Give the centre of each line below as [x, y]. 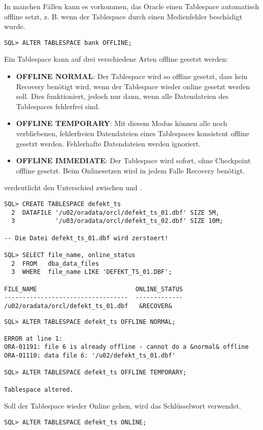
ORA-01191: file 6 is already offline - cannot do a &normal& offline [126, 347]
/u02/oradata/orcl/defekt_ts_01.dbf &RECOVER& [88, 306]
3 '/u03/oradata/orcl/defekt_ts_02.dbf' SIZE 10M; [117, 221]
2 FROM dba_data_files [55, 263]
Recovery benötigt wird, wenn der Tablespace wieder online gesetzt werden [133, 86]
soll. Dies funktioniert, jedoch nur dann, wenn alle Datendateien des [122, 96]
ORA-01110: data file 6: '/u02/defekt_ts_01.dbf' [90, 356]
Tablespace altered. [39, 389]
